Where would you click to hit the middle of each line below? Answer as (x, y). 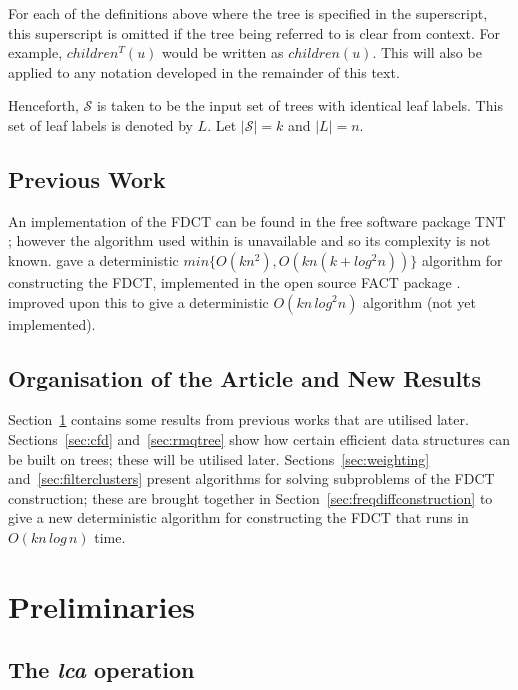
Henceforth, (43, 105)
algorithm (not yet (419, 301)
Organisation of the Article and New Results (245, 377)
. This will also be (427, 52)
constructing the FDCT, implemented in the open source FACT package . (234, 281)
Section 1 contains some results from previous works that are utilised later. (238, 419)
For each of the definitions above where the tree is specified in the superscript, (248, 13)
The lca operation (101, 669)
